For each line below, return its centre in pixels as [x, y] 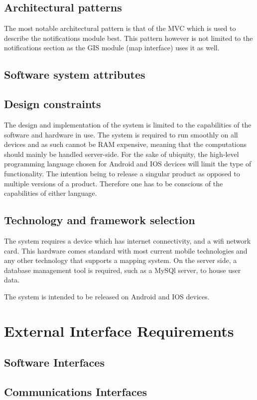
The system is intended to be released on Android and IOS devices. [107, 296]
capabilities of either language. [51, 193]
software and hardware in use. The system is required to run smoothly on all [121, 134]
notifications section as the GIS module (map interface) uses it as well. [112, 48]
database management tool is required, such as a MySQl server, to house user [123, 270]
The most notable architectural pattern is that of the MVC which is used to [120, 28]
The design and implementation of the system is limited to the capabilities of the [128, 124]
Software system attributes [75, 74]
